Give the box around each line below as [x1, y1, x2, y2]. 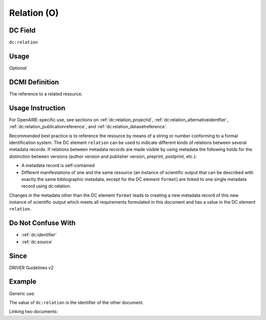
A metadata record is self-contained [21, 163, 95, 169]
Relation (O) [9, 7, 59, 18]
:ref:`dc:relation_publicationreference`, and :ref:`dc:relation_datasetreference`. [9, 124, 167, 130]
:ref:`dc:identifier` [21, 232, 57, 238]
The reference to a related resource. [9, 91, 83, 97]
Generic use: [9, 290, 35, 296]
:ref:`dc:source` [21, 239, 53, 245]
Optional [9, 65, 27, 71]
